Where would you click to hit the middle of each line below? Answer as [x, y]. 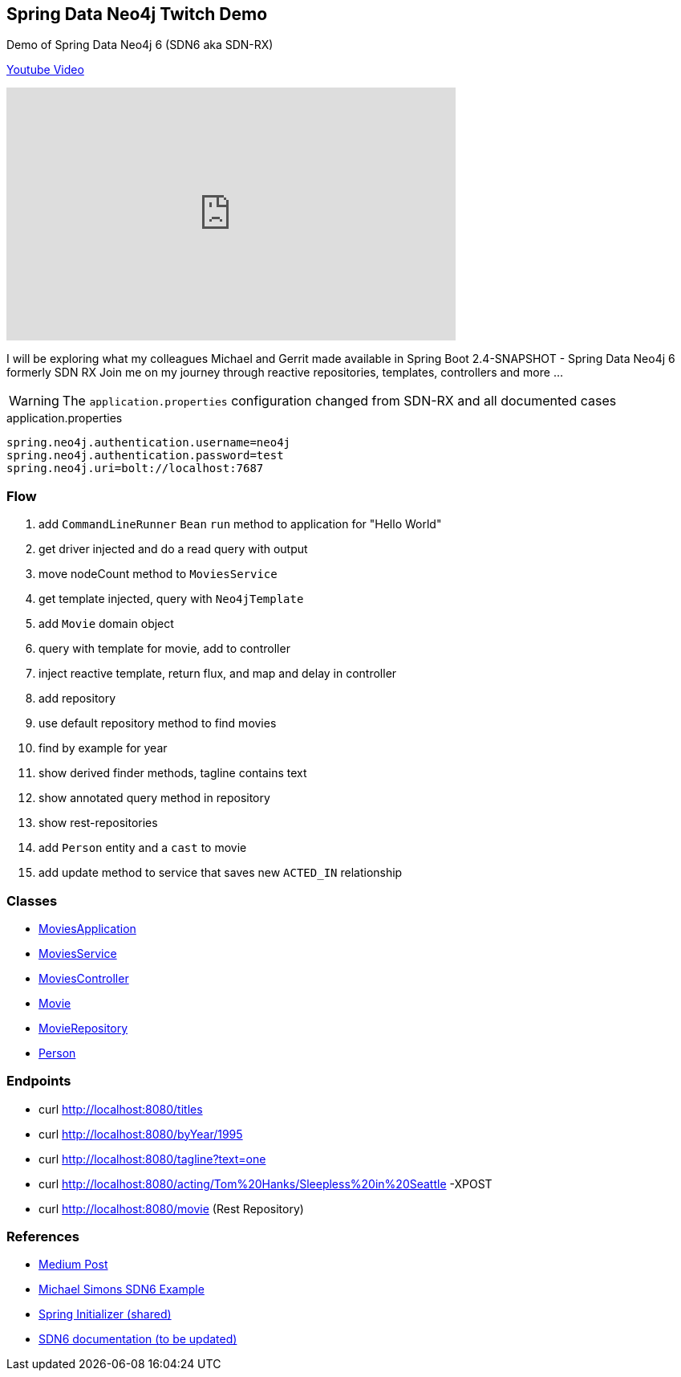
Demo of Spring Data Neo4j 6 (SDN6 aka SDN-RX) [140, 45]
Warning [34, 401]
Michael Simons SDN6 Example [122, 1289]
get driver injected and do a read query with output [173, 549]
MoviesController [84, 978]
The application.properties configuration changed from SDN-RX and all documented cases [339, 401]
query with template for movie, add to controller [164, 649]
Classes [32, 900]
